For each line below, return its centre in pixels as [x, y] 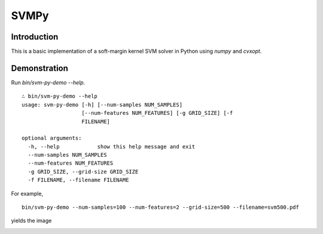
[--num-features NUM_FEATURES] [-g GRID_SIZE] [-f [157, 113]
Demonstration [40, 68]
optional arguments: [52, 138]
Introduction [35, 37]
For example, [27, 193]
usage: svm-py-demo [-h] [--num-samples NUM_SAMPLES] [102, 104]
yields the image [31, 221]
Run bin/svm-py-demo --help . [48, 82]
